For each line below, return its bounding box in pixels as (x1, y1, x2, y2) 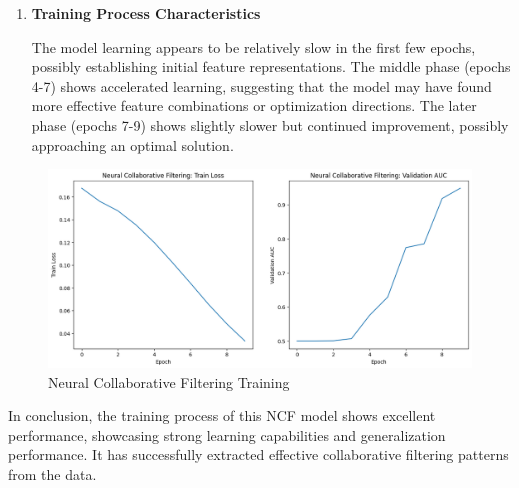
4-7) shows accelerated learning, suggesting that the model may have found (31, 75, 492, 96)
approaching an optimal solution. (31, 134, 234, 155)
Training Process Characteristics (31, 3, 261, 23)
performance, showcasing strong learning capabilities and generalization (8, 424, 446, 445)
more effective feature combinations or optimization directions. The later (31, 95, 477, 116)
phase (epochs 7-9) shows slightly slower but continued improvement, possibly (31, 114, 509, 135)
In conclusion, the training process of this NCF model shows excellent (8, 405, 436, 426)
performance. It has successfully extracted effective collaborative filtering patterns (8, 444, 509, 465)
